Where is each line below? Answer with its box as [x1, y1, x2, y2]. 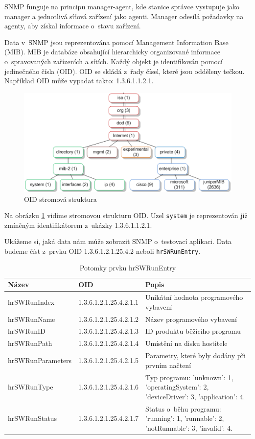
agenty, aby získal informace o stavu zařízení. [4, 21, 141, 31]
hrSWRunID [8, 326, 46, 336]
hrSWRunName [8, 314, 55, 324]
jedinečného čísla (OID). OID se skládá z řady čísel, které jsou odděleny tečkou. [4, 66, 245, 76]
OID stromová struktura [24, 194, 97, 204]
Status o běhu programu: [145, 403, 221, 414]
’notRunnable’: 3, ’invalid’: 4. [145, 422, 232, 433]
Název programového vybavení [145, 314, 237, 324]
